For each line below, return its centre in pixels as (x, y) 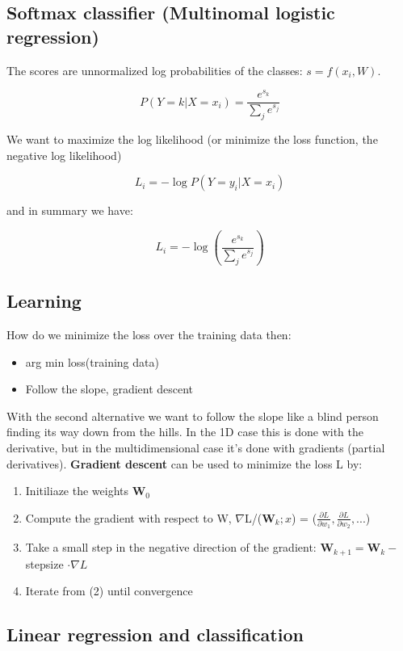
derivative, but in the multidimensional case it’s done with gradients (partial (196, 447)
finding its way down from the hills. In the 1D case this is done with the (185, 432)
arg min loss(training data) (92, 361)
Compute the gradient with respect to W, (128, 517)
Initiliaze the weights (77, 491)
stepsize (44, 563)
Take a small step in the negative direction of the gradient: (171, 547)
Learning (44, 301)
